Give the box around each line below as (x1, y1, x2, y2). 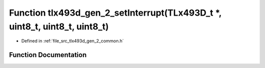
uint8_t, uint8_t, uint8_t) (9, 21, 109, 32)
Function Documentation (9, 51, 87, 59)
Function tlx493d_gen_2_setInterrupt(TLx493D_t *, (9, 7, 222, 18)
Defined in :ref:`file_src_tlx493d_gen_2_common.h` (21, 38, 124, 44)
